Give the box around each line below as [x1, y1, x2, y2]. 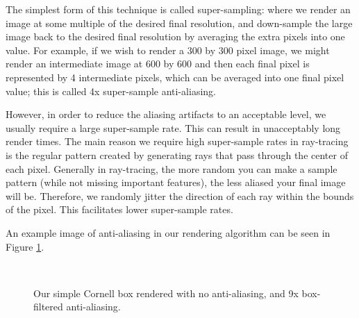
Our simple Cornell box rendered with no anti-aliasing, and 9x [33, 285, 299, 300]
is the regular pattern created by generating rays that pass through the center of [6, 147, 348, 162]
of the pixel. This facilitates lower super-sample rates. [6, 202, 233, 217]
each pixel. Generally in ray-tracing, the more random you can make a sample [6, 161, 337, 176]
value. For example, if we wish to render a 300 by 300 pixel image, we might [6, 42, 330, 57]
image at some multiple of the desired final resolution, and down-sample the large [6, 15, 353, 30]
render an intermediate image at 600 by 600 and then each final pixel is [6, 56, 310, 71]
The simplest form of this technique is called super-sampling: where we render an [6, 2, 351, 16]
